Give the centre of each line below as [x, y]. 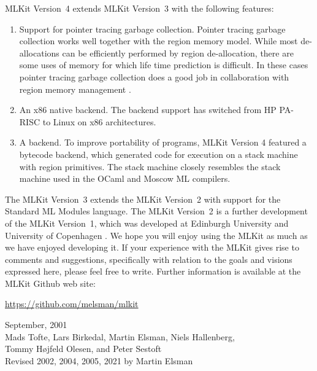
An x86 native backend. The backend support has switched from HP [148, 110]
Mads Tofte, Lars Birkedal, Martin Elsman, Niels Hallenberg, [120, 336]
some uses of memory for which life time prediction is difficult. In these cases [164, 65]
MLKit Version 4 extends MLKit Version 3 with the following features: [139, 8]
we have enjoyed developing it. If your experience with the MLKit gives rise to [152, 247]
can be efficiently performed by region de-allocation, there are [178, 53]
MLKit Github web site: [50, 283]
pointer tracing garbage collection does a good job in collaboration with [154, 76]
